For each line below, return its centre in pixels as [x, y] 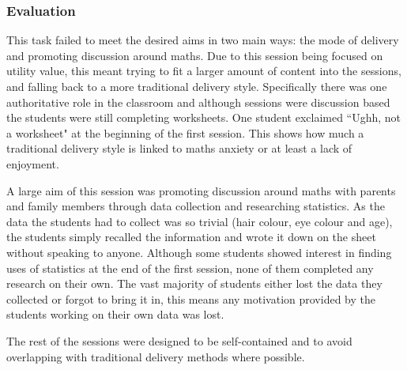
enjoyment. [33, 163]
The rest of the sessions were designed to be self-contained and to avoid [179, 340]
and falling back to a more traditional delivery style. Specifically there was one [197, 86]
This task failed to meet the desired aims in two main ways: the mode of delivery [203, 40]
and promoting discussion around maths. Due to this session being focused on [195, 55]
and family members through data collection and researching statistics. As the [196, 206]
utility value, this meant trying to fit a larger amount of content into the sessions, [204, 71]
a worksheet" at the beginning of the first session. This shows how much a [185, 132]
